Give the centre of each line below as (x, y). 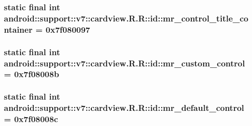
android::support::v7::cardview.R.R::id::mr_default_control (124, 108)
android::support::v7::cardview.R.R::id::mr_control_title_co (126, 18)
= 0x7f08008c (31, 119)
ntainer (18, 29)
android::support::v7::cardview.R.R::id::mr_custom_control (125, 63)
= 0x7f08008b (31, 74)
